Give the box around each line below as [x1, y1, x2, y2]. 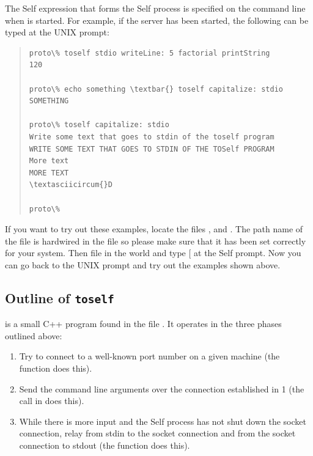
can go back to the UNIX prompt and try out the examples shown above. [5, 258, 281, 271]
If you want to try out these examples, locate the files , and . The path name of [5, 222, 303, 235]
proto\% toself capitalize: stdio [29, 120, 169, 130]
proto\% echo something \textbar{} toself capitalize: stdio [29, 84, 284, 94]
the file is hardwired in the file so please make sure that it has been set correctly [5, 234, 306, 247]
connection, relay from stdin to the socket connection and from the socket [19, 427, 296, 439]
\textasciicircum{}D [29, 180, 112, 189]
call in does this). [19, 394, 84, 407]
